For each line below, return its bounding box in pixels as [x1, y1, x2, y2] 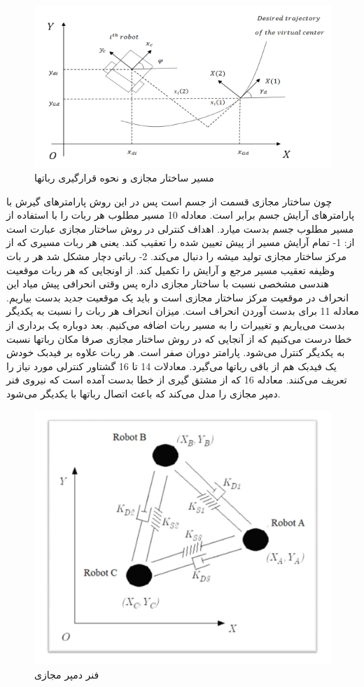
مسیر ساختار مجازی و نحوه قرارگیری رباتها [34, 170, 214, 184]
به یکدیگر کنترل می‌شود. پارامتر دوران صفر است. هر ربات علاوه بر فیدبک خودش [6, 345, 345, 360]
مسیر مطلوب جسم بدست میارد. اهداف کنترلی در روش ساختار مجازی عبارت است [6, 221, 353, 236]
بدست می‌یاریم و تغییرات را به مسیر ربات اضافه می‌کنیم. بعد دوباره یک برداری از [6, 317, 345, 332]
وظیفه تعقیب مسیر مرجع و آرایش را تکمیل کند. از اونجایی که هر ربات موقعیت [6, 262, 335, 277]
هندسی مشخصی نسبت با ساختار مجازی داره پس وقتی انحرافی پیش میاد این [6, 276, 329, 291]
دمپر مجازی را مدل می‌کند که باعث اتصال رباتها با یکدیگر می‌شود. [6, 386, 281, 400]
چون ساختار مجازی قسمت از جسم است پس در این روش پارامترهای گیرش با [6, 193, 332, 208]
